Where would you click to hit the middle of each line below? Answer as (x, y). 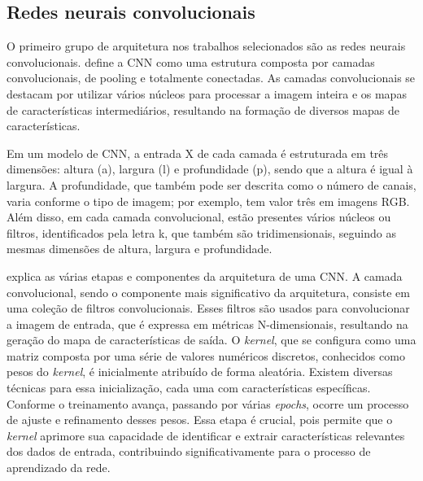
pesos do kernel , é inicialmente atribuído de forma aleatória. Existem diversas (200, 372)
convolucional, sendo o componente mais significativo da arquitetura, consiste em (208, 292)
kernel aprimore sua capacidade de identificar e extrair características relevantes (206, 435)
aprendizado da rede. (59, 468)
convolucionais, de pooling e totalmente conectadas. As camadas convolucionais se (211, 78)
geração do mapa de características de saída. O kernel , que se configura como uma (211, 340)
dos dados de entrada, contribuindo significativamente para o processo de (189, 451)
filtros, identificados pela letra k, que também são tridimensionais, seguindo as (201, 232)
